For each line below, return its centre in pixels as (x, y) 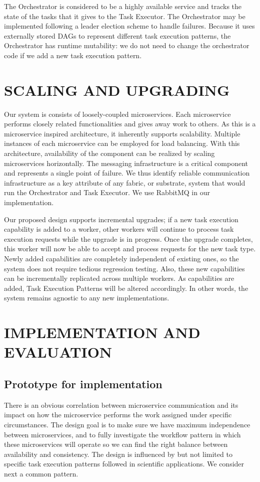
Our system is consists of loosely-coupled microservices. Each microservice (117, 114)
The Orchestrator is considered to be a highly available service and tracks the (123, 6)
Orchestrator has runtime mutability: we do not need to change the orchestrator (127, 45)
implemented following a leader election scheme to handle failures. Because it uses (129, 26)
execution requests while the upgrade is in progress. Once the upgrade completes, (128, 238)
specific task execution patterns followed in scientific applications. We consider (124, 464)
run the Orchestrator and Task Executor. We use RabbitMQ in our (107, 192)
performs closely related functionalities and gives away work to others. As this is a (130, 124)
